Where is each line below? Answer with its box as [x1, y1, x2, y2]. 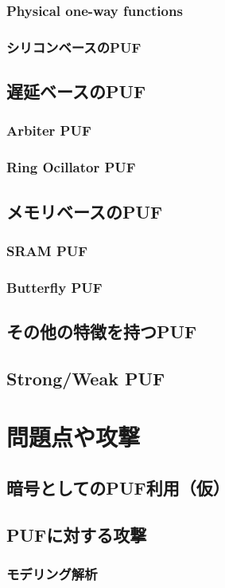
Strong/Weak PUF [6, 365, 165, 390]
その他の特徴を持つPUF [6, 319, 197, 344]
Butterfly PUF [6, 277, 103, 297]
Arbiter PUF [6, 120, 91, 140]
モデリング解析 [6, 564, 98, 584]
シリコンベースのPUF [6, 37, 142, 57]
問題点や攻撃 [6, 420, 141, 453]
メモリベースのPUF [6, 199, 163, 223]
